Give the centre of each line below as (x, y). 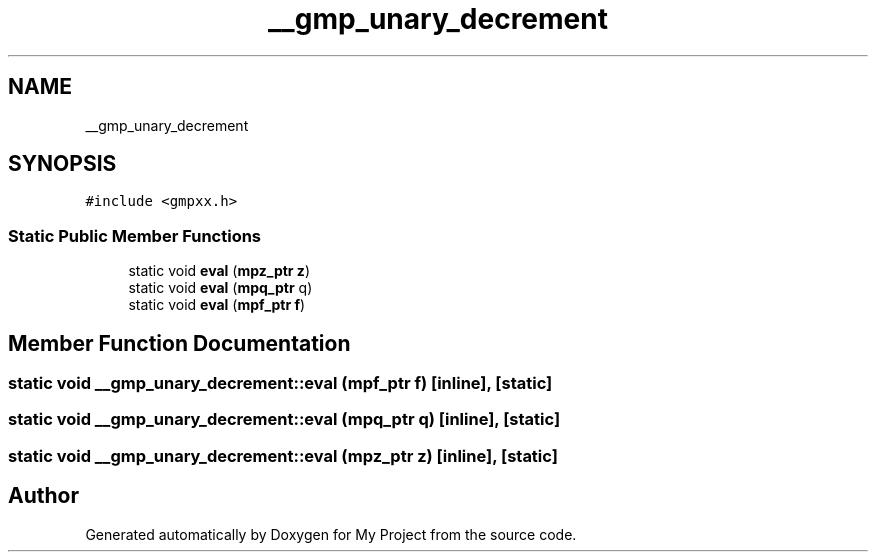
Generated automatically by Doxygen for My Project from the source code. (331, 534)
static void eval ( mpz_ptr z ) (219, 271)
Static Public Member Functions (135, 235)
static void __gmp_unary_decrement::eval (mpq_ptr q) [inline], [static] (284, 419)
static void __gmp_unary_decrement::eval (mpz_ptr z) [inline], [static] (283, 455)
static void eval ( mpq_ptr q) (220, 288)
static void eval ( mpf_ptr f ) (217, 305)
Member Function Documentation (179, 343)
